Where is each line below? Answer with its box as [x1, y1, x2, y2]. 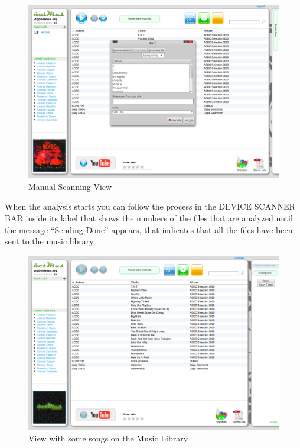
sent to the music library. [5, 235, 96, 247]
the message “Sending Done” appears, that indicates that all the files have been [5, 223, 293, 236]
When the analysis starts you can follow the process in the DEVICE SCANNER [5, 200, 295, 212]
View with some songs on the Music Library [28, 432, 188, 444]
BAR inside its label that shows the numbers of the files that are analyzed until [5, 211, 293, 224]
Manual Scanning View [28, 180, 112, 192]
